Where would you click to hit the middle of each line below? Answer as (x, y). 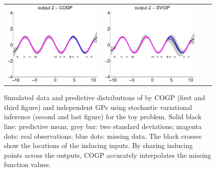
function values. (27, 164)
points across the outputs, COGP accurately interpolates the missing (108, 155)
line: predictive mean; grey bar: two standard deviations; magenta (103, 126)
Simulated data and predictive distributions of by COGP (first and (105, 97)
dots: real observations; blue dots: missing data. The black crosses (103, 136)
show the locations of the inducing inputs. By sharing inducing (98, 145)
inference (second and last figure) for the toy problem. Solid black (103, 117)
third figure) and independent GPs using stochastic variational (98, 107)
